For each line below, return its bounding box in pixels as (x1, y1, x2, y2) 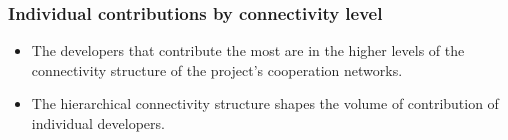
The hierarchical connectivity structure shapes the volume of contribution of (31, 93, 499, 114)
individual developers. (31, 113, 165, 133)
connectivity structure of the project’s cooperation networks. (31, 59, 403, 80)
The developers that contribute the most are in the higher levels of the (31, 40, 465, 61)
